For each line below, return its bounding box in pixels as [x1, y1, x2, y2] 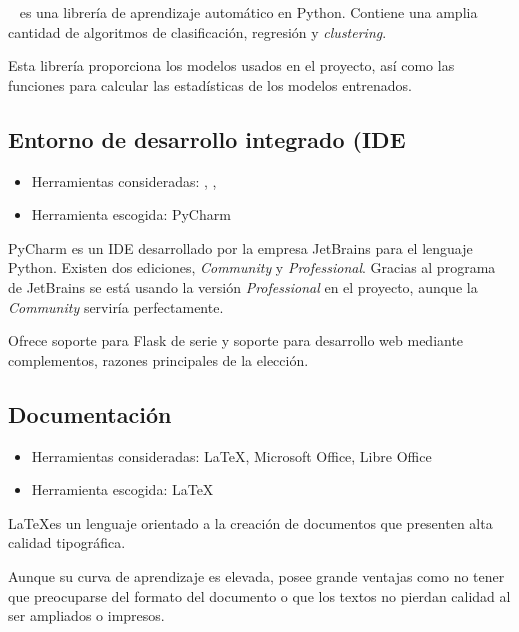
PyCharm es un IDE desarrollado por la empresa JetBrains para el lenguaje [8, 237, 473, 258]
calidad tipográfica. [8, 532, 126, 553]
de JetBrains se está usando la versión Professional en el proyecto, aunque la [8, 276, 478, 297]
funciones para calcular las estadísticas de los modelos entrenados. [8, 74, 412, 95]
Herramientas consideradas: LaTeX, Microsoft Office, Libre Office [31, 445, 432, 466]
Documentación [8, 398, 172, 429]
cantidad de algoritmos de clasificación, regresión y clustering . [8, 21, 387, 42]
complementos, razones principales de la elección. [8, 349, 309, 370]
